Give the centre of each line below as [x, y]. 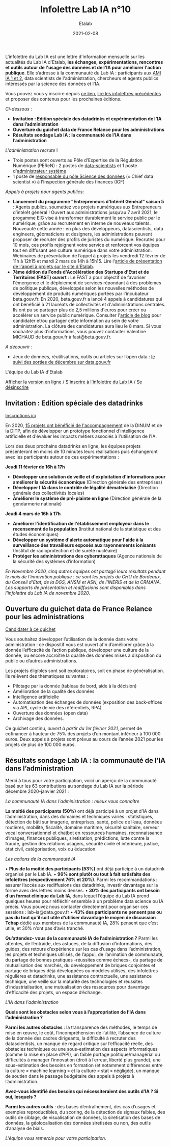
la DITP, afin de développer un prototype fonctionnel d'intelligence [75, 431]
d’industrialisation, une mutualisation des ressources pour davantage [78, 987]
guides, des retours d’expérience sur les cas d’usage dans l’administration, [83, 949]
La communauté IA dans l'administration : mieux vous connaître [73, 802]
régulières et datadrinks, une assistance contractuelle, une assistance [79, 976]
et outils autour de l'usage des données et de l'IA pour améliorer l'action [83, 67]
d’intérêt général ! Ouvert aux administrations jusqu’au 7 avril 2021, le [85, 212]
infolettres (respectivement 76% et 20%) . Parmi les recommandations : [81, 880]
